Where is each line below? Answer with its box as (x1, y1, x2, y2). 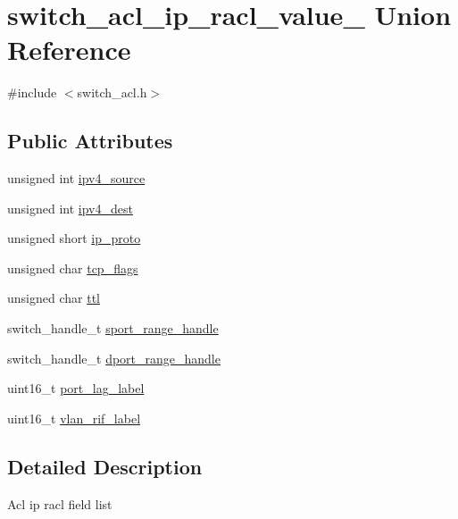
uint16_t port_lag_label (7, 379, 145, 398)
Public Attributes (7, 127, 173, 155)
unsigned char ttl (7, 289, 100, 307)
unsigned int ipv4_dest (7, 198, 133, 217)
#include (7, 83, 57, 102)
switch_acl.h (77, 83, 147, 102)
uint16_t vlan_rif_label (7, 408, 141, 427)
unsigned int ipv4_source (7, 169, 146, 188)
